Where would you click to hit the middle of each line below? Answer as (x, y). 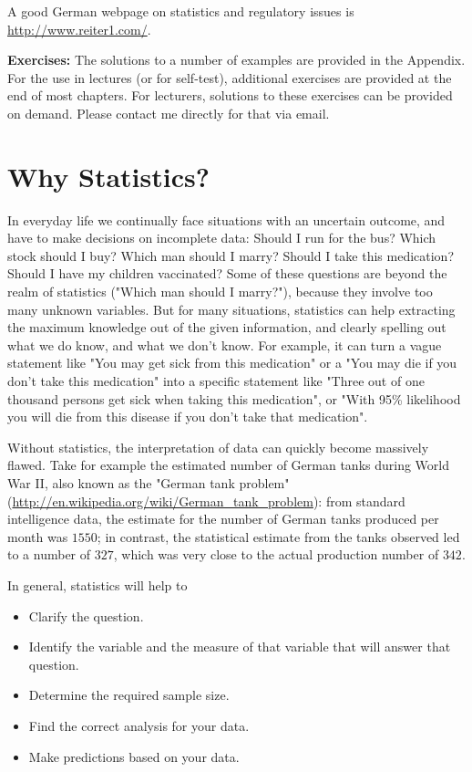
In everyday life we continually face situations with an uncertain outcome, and (226, 219)
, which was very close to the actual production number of (276, 554)
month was (38, 536)
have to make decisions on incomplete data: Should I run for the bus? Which (222, 238)
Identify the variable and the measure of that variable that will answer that (240, 647)
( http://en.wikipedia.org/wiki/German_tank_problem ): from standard (206, 501)
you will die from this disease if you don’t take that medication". (188, 417)
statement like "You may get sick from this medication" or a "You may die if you (232, 363)
